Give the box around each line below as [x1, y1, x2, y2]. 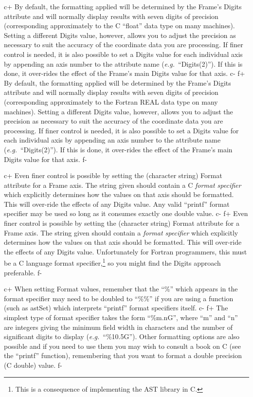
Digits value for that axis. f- [4, 154, 87, 164]
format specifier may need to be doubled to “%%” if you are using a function [4, 293, 234, 303]
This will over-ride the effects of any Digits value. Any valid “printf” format [4, 198, 230, 209]
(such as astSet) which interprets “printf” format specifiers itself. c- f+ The [4, 303, 228, 313]
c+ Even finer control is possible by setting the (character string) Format [4, 170, 222, 180]
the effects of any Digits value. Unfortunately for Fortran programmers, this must [4, 246, 247, 256]
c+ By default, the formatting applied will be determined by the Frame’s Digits [4, 1, 242, 11]
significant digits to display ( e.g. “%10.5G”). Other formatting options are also [4, 331, 240, 342]
